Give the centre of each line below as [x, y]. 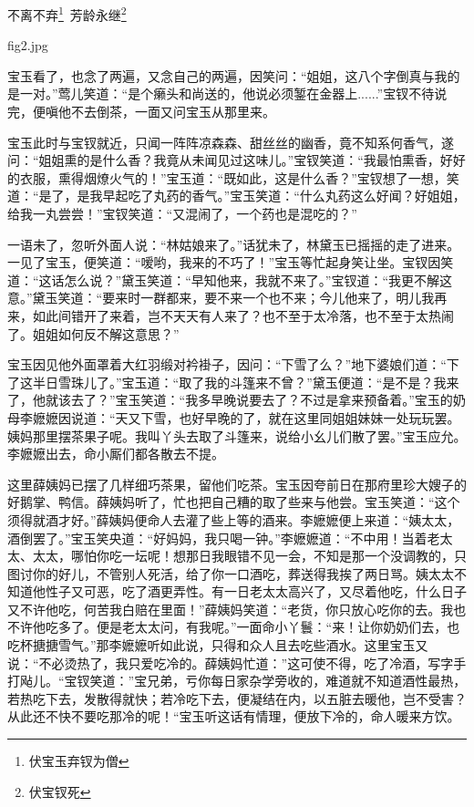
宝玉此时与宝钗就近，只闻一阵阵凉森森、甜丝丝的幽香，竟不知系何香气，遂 [231, 142]
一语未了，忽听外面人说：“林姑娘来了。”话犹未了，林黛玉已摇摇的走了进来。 [234, 244]
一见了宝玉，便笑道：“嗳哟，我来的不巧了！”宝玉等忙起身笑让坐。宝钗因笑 [231, 262]
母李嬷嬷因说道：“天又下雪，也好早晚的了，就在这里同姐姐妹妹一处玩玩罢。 [234, 417]
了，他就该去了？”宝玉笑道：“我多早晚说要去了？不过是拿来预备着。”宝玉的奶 [237, 400]
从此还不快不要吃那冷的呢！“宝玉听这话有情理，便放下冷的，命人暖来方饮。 [234, 716]
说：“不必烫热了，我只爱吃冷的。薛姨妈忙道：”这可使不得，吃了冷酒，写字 [231, 662]
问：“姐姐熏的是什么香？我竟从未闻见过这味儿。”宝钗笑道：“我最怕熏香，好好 [237, 160]
